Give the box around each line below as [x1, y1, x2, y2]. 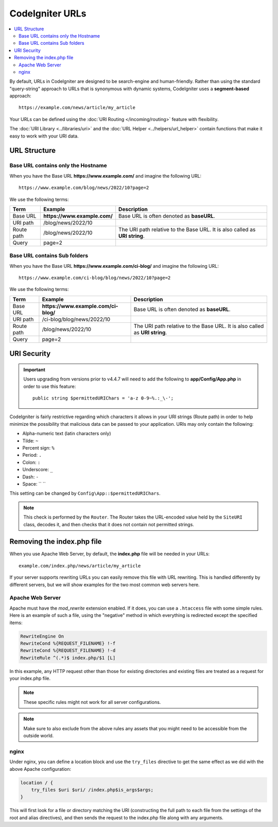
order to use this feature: [23, 383, 76, 389]
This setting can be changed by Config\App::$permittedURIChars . [9, 490, 161, 496]
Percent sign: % [22, 445, 55, 451]
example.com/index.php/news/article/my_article [19, 563, 141, 568]
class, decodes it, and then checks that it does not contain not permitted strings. [23, 521, 194, 527]
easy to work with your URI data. [9, 133, 79, 139]
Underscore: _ [22, 467, 54, 473]
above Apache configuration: [9, 766, 72, 772]
